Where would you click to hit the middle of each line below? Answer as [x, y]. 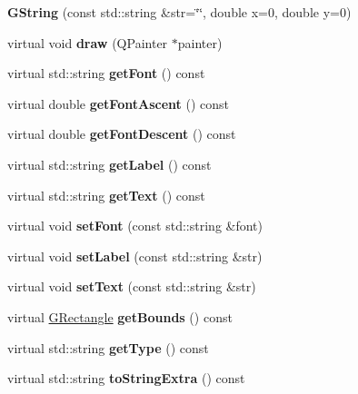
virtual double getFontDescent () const [122, 134]
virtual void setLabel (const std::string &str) [135, 256]
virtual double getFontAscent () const [118, 103]
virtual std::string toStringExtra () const [126, 378]
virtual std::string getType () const [108, 347]
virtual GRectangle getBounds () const [120, 316]
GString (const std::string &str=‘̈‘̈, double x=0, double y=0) [179, 12]
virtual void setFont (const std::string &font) [135, 226]
